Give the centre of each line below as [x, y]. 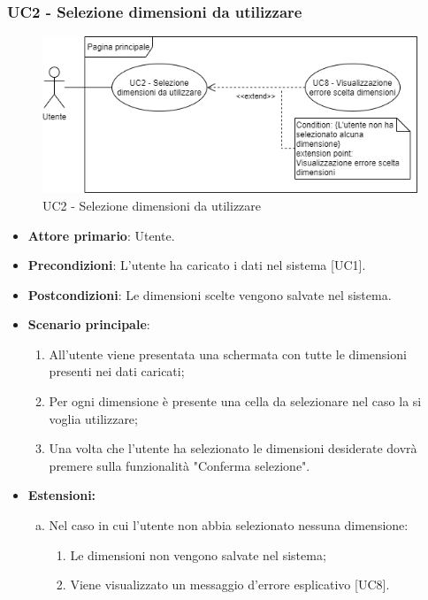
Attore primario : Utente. [101, 235]
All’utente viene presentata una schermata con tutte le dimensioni [228, 354]
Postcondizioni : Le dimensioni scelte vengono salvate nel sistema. [210, 294]
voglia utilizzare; [93, 418]
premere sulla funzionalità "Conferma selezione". [180, 465]
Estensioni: [62, 495]
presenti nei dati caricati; [117, 371]
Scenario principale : [89, 324]
